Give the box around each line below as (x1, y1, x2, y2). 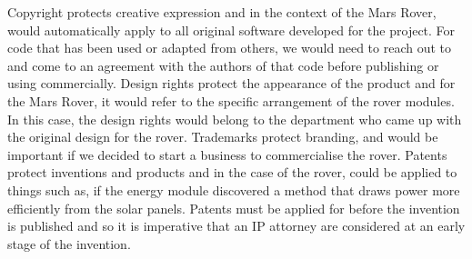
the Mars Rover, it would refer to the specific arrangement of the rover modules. (7, 91, 455, 110)
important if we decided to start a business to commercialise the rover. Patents (7, 144, 447, 164)
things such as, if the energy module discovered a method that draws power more (7, 180, 460, 199)
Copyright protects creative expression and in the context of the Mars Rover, (7, 3, 437, 21)
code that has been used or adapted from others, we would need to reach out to (7, 38, 452, 57)
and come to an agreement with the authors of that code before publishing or (7, 55, 439, 75)
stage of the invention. (7, 234, 131, 253)
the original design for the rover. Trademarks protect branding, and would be (7, 127, 438, 146)
